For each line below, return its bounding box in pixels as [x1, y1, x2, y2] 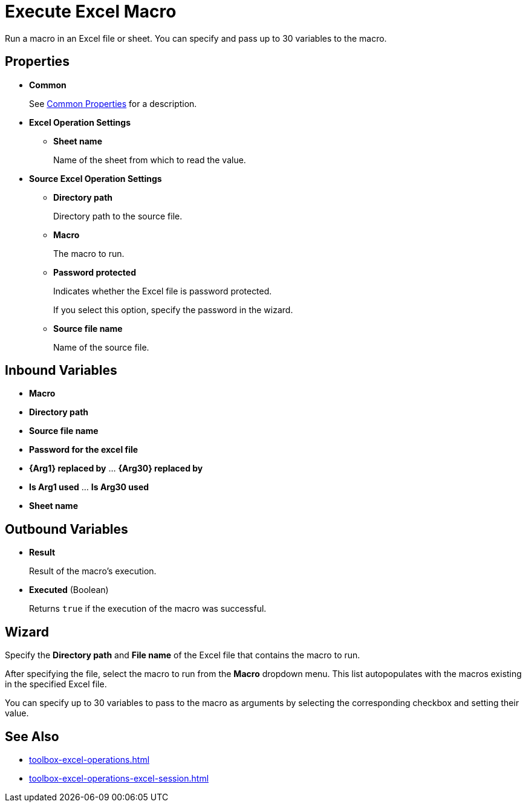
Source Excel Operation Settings [29, 173, 162, 184]
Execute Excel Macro [5, 1, 177, 22]
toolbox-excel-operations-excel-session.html [29, 773, 209, 783]
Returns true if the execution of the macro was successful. [29, 603, 267, 614]
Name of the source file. [53, 342, 149, 352]
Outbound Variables [5, 521, 128, 537]
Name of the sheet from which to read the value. [53, 154, 246, 165]
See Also [5, 728, 59, 744]
